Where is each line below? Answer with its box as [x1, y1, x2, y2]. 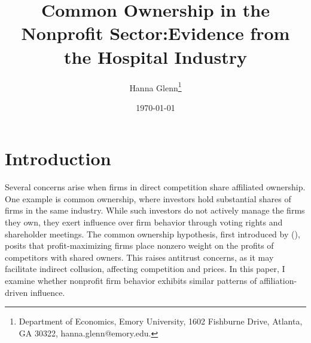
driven [5, 286, 28, 298]
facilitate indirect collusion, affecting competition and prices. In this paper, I [5, 262, 285, 275]
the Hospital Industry [64, 44, 247, 69]
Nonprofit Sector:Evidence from [21, 21, 290, 45]
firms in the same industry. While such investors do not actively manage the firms [5, 204, 305, 217]
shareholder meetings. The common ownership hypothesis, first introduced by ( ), [5, 227, 300, 240]
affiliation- [259, 274, 297, 287]
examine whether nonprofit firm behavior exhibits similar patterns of [5, 274, 257, 287]
